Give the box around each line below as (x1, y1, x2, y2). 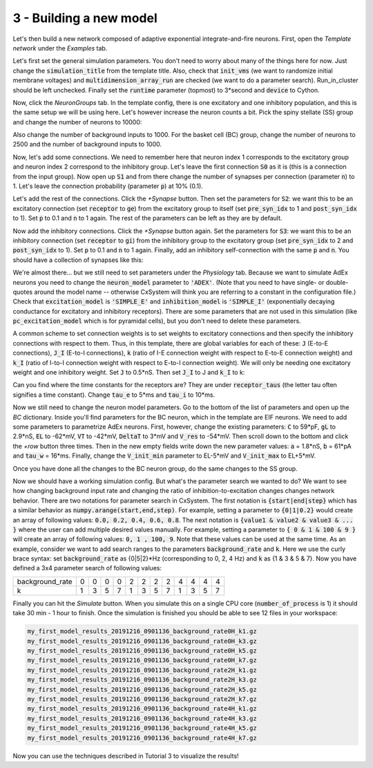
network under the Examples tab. (12, 44, 108, 52)
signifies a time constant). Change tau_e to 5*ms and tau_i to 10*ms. (12, 391, 216, 399)
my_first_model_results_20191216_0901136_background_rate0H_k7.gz (27, 657, 257, 664)
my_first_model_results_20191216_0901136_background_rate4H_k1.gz (27, 705, 257, 713)
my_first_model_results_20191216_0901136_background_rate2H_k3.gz (27, 676, 257, 684)
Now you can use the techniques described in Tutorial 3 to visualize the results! (12, 751, 239, 760)
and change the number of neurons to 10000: (12, 118, 142, 126)
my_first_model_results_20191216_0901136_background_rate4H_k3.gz (27, 714, 257, 722)
